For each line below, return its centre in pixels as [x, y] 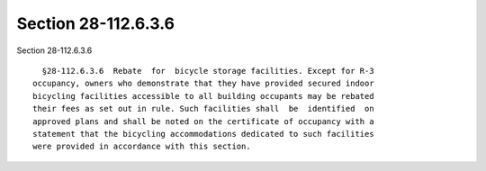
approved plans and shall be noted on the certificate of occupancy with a [203, 121]
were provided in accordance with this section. [142, 147]
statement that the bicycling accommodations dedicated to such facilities [203, 134]
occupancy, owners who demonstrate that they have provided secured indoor [203, 84]
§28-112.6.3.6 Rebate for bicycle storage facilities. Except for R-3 [208, 71]
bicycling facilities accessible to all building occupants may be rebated [203, 96]
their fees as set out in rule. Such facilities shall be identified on [203, 109]
